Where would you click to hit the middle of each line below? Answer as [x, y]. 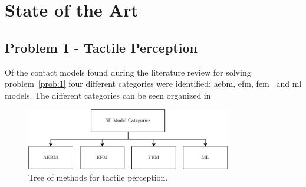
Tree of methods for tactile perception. [98, 177]
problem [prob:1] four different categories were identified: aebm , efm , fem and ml [153, 83]
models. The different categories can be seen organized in [108, 95]
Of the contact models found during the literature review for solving [128, 72]
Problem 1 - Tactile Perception [101, 47]
